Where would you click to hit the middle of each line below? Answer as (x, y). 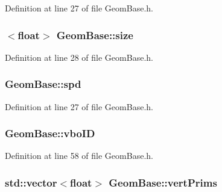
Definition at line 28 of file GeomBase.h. (79, 57)
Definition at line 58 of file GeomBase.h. (79, 156)
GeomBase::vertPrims (163, 182)
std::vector (31, 182)
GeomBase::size (95, 35)
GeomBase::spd (43, 84)
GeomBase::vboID (50, 133)
